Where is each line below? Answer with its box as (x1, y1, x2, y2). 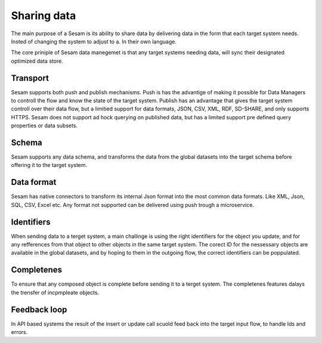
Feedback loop (11, 304, 67, 314)
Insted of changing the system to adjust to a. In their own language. (11, 38, 177, 45)
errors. (11, 329, 28, 336)
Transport (11, 73, 49, 83)
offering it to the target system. (11, 162, 88, 169)
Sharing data (11, 9, 76, 22)
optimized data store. (11, 57, 64, 64)
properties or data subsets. (11, 122, 78, 129)
